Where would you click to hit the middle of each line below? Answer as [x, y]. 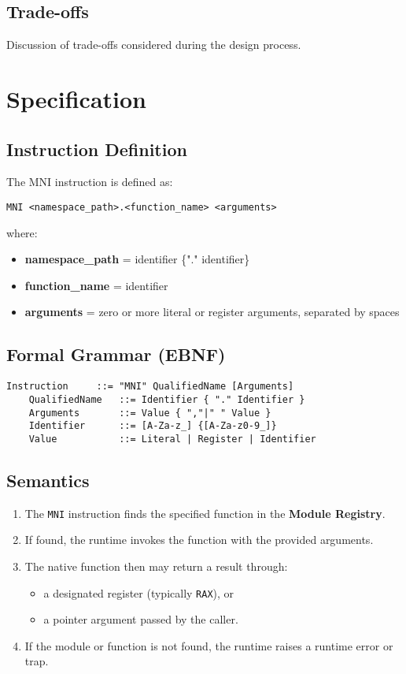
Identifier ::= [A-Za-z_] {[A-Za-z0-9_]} [153, 426]
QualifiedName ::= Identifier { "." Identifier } [167, 399]
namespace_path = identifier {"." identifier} [137, 259]
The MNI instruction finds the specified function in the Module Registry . [205, 513]
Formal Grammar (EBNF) [116, 354]
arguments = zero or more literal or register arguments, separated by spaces [212, 312]
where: [22, 232]
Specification [76, 98]
